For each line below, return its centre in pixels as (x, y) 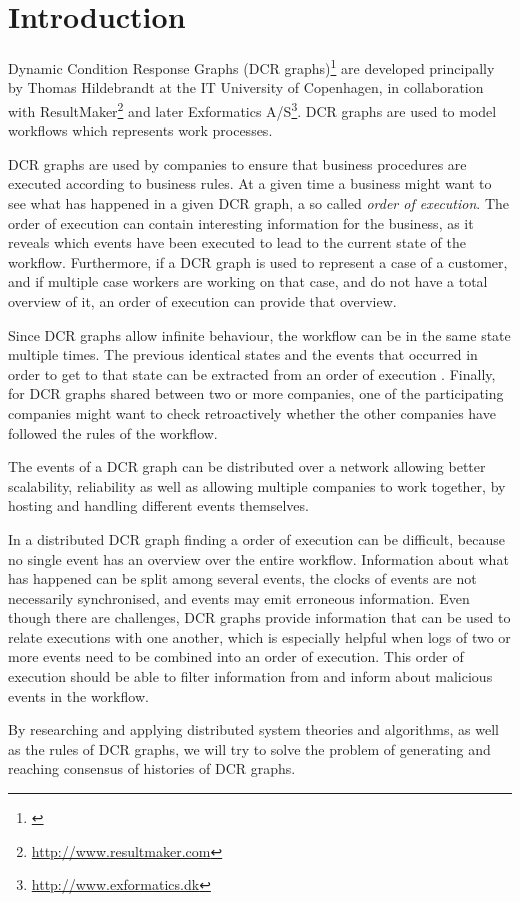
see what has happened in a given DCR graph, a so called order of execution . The (259, 203)
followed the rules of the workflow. (113, 432)
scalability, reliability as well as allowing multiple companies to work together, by (257, 485)
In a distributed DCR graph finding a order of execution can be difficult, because (256, 538)
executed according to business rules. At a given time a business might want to (250, 183)
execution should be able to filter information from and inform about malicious (250, 676)
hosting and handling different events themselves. (158, 505)
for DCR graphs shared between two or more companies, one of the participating (256, 393)
